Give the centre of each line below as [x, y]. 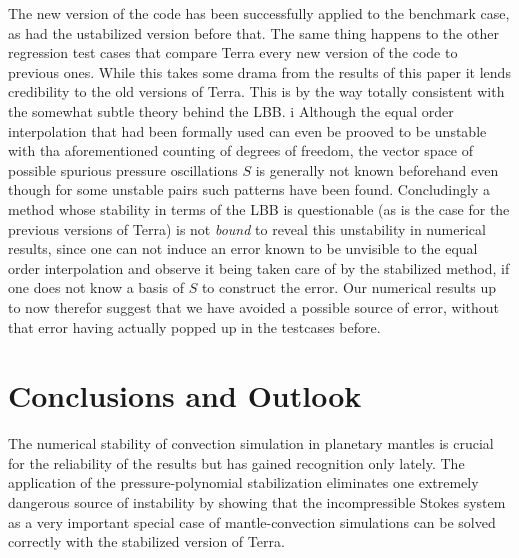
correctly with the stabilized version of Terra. [146, 541]
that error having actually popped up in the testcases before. [194, 326]
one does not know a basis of [96, 287]
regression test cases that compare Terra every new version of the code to [233, 52]
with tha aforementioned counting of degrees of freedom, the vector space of [241, 150]
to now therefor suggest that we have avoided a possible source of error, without [253, 306]
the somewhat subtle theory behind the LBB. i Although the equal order [231, 110]
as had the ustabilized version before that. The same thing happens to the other [253, 32]
